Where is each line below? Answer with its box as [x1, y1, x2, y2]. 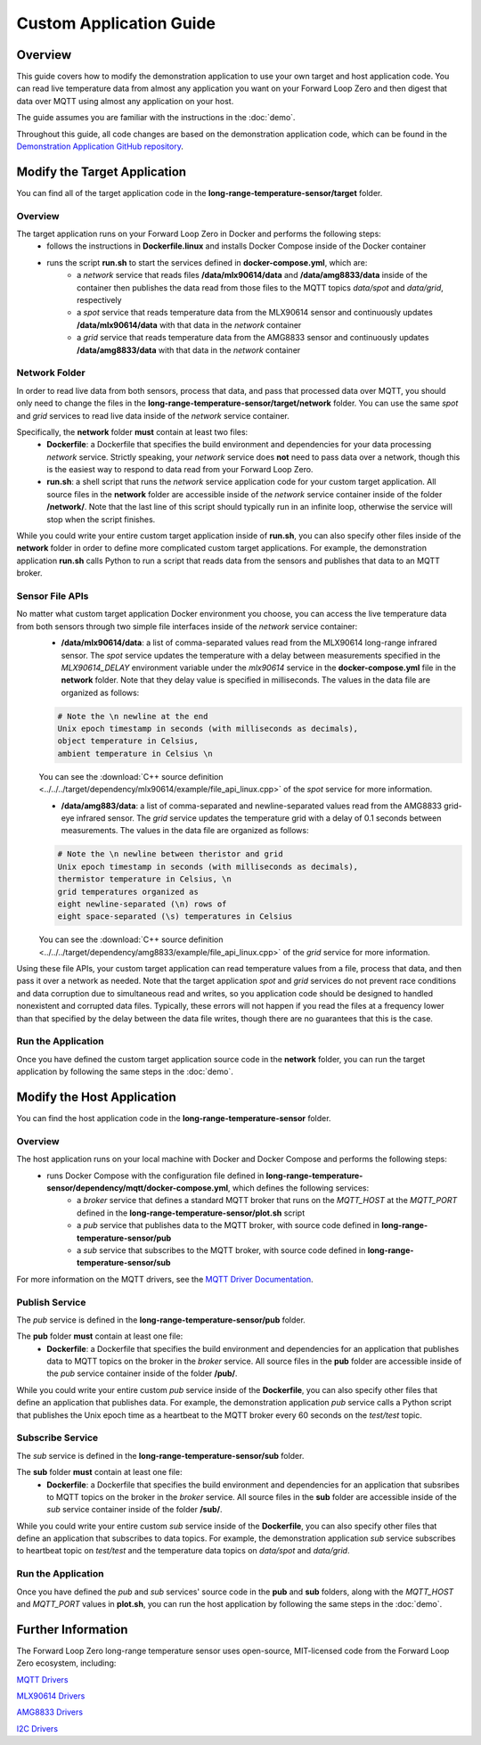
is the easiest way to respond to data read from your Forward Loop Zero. [46, 464, 314, 475]
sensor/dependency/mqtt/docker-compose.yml [46, 1183, 229, 1193]
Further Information [16, 1622, 128, 1637]
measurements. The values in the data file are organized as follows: [61, 825, 309, 836]
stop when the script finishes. [46, 513, 156, 525]
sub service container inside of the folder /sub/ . [46, 1504, 223, 1515]
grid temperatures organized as [57, 887, 200, 897]
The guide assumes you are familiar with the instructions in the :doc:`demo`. [16, 112, 296, 123]
